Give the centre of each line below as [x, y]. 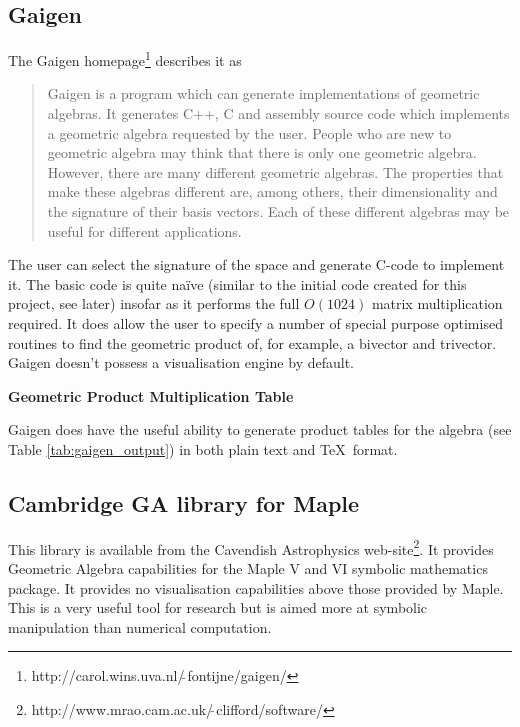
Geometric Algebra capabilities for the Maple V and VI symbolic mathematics [248, 568]
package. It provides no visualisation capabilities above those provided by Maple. [256, 587]
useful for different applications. [144, 230]
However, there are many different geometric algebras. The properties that [275, 171]
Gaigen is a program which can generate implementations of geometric [263, 93]
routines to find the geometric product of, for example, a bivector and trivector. [252, 342]
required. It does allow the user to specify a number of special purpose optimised [255, 322]
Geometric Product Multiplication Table [151, 395]
